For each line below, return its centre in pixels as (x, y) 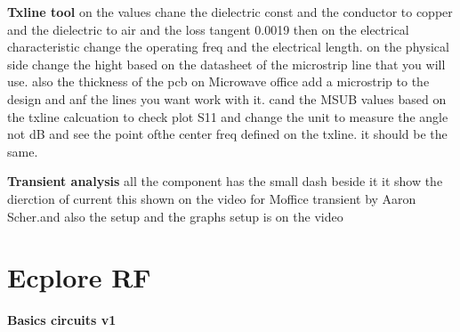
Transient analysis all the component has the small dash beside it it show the (225, 181)
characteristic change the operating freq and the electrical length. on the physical (228, 47)
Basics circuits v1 (62, 320)
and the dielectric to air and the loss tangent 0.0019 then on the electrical (208, 29)
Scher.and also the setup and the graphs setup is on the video (175, 216)
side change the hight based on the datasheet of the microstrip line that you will (226, 64)
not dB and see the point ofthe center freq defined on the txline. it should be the (227, 134)
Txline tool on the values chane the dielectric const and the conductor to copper (230, 12)
